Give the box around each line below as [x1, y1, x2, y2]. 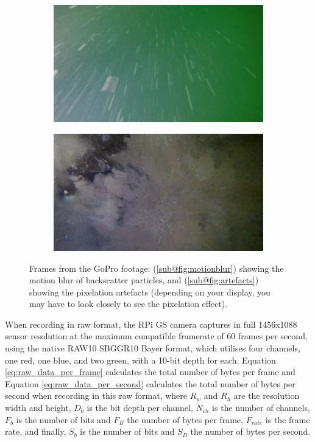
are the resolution [233, 389, 300, 402]
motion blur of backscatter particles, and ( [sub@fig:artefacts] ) [29, 274, 259, 286]
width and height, [5, 401, 71, 414]
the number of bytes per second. [190, 425, 311, 438]
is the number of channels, [212, 401, 310, 414]
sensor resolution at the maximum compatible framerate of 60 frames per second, [5, 330, 308, 342]
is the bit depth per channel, [87, 401, 193, 414]
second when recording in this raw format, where [5, 389, 188, 402]
